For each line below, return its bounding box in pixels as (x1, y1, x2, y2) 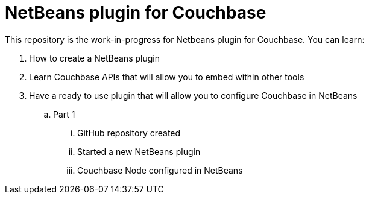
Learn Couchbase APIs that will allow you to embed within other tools (29, 71, 304, 82)
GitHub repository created (77, 127, 181, 138)
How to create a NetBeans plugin (29, 52, 160, 63)
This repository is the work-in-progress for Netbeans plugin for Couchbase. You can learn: (5, 34, 365, 45)
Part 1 (53, 109, 75, 119)
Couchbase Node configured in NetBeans (77, 165, 243, 175)
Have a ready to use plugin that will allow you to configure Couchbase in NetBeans (29, 90, 358, 101)
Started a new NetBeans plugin (77, 146, 201, 157)
